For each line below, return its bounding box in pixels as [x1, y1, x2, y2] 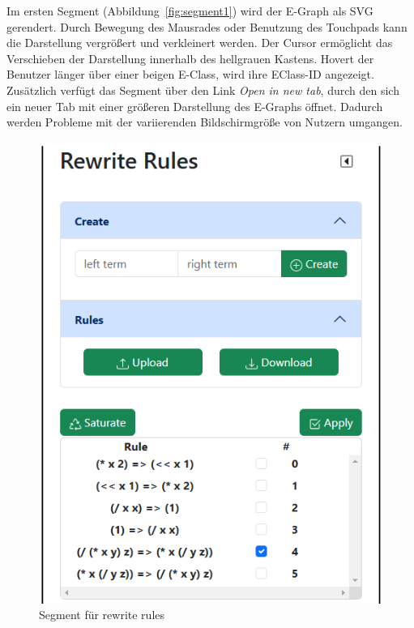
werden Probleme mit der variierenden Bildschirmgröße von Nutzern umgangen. [6, 113, 403, 130]
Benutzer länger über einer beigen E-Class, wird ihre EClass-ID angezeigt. [6, 66, 374, 83]
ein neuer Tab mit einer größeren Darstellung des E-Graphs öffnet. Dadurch [6, 97, 383, 114]
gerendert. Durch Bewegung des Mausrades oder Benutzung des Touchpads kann [6, 18, 408, 35]
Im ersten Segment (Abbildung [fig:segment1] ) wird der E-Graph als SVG [6, 2, 373, 19]
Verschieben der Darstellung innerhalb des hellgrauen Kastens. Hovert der [6, 49, 374, 66]
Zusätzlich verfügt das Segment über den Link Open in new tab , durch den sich [6, 81, 399, 98]
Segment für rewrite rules [39, 606, 165, 623]
